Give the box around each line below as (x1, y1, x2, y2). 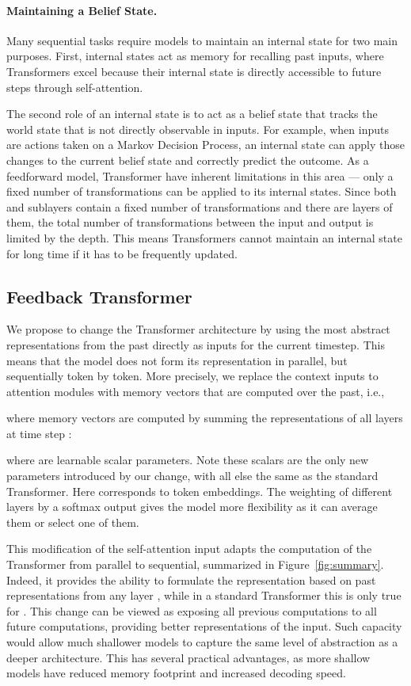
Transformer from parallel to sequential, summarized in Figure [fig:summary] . (6, 556, 384, 573)
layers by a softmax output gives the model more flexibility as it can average (6, 498, 378, 515)
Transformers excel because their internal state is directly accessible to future (6, 63, 382, 79)
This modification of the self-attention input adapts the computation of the (6, 540, 372, 557)
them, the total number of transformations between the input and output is (6, 214, 374, 231)
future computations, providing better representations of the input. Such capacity (6, 618, 402, 635)
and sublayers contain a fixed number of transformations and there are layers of (6, 198, 393, 215)
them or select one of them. (6, 513, 139, 530)
